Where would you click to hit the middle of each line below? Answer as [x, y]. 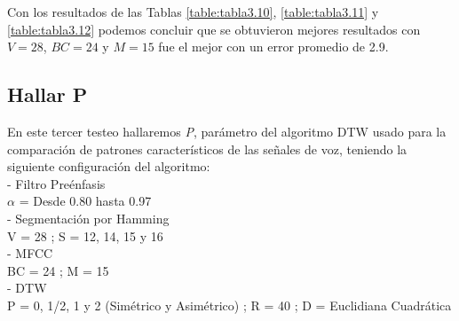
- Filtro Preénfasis [56, 183]
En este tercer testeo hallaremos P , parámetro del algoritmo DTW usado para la [227, 131]
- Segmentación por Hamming [88, 218]
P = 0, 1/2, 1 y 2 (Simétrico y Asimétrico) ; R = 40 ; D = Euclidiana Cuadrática [229, 305]
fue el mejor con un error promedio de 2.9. [273, 47]
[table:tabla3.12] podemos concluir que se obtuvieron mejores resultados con [214, 29]
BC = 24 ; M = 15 [58, 270]
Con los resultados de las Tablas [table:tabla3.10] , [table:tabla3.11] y [193, 12]
